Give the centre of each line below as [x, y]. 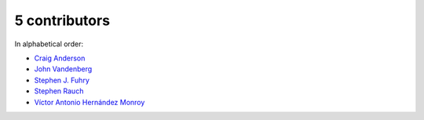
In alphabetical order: [49, 44]
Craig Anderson [60, 58]
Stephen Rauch [59, 91]
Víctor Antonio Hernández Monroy [90, 102]
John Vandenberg [63, 69]
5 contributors [62, 20]
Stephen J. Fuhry [62, 80]
